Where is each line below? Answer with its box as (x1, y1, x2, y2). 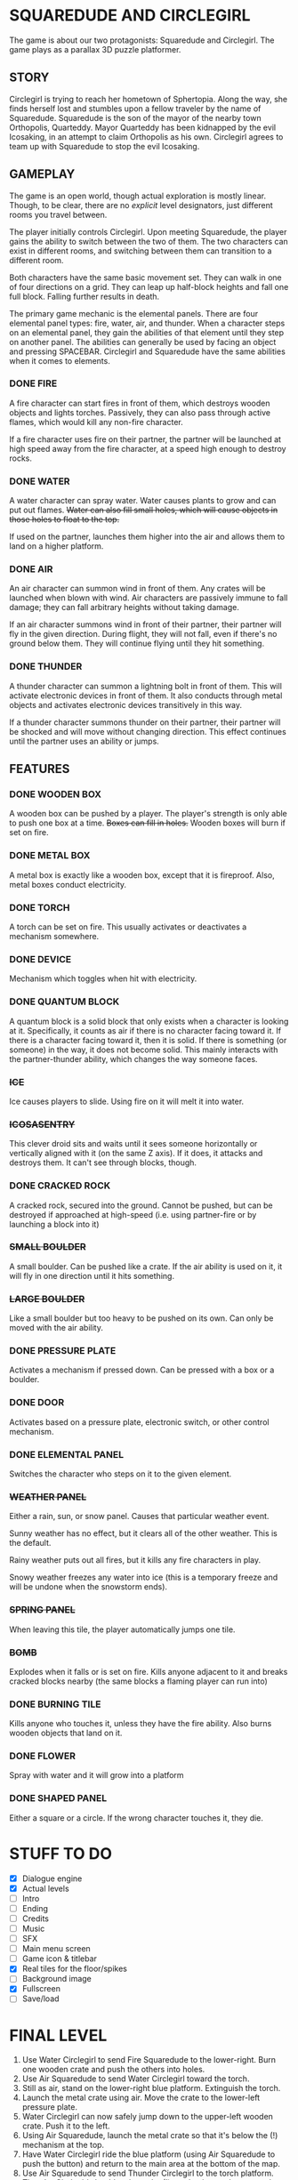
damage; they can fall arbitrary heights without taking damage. (9, 602, 240, 613)
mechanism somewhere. (9, 931, 100, 942)
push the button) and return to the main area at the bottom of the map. (21, 2159, 280, 2169)
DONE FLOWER (9, 1750, 76, 1762)
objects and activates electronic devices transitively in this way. (9, 699, 243, 710)
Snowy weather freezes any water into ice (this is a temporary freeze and (9, 1572, 278, 1583)
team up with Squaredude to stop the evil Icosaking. (9, 141, 200, 151)
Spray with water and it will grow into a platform (9, 1770, 184, 1781)
